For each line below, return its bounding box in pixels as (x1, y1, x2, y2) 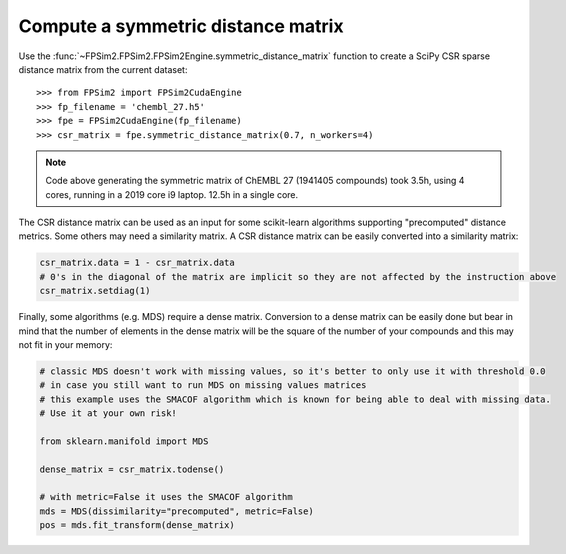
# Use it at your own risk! (39, 408, 177, 419)
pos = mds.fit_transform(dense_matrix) (39, 520, 235, 531)
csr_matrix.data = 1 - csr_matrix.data (39, 257, 235, 269)
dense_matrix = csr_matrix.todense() (39, 463, 225, 475)
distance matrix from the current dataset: (18, 63, 188, 75)
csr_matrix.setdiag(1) (39, 285, 151, 297)
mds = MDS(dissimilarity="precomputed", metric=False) (39, 505, 314, 517)
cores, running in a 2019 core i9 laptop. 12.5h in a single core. (45, 188, 299, 200)
